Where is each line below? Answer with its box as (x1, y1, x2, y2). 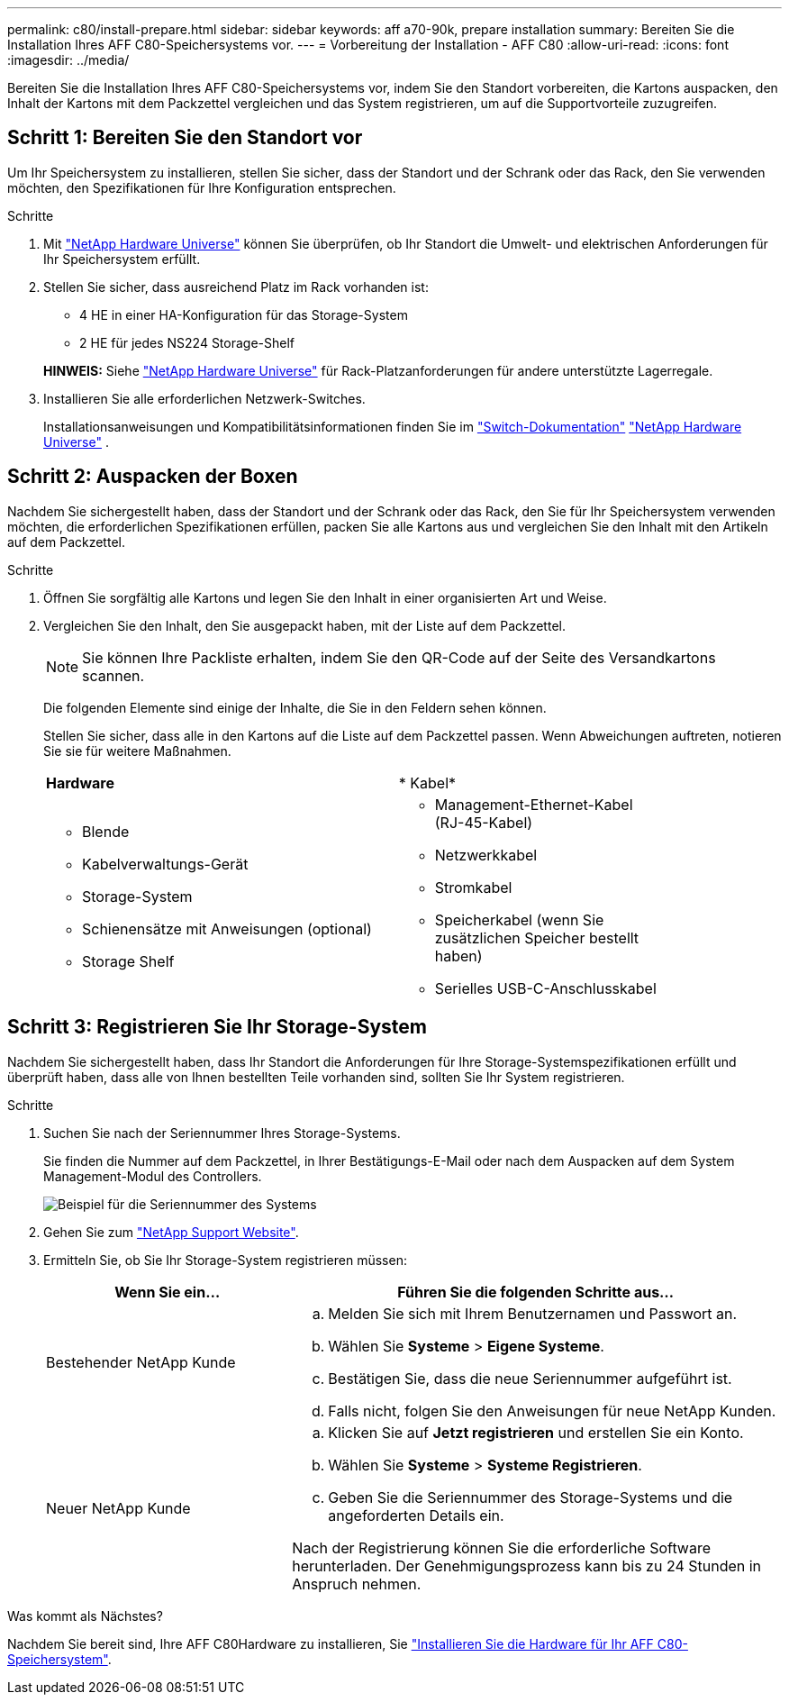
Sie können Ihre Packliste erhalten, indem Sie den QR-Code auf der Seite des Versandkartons (82, 648, 716, 667)
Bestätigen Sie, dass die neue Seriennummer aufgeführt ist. (328, 1369, 732, 1388)
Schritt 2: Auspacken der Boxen (7, 465, 298, 488)
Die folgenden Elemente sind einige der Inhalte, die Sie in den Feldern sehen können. (43, 699, 547, 715)
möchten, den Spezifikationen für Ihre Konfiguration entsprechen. (7, 179, 396, 196)
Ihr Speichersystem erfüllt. (43, 250, 201, 267)
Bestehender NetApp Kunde (46, 1352, 236, 1371)
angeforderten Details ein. (328, 1506, 504, 1525)
